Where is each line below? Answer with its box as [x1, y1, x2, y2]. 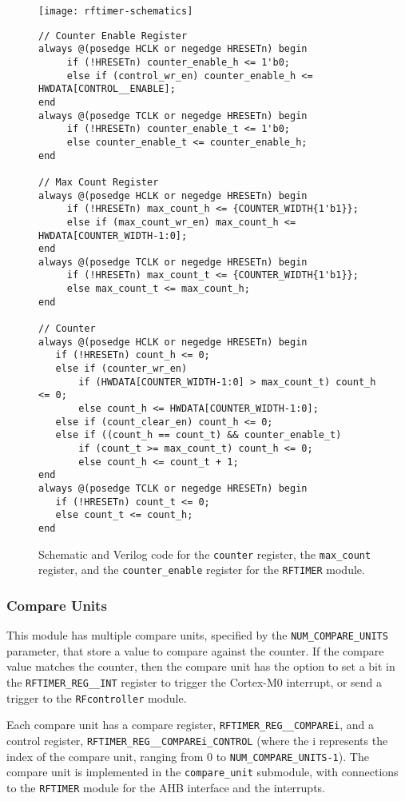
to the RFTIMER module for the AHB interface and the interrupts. [6, 779, 326, 795]
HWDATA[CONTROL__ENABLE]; [38, 83, 176, 95]
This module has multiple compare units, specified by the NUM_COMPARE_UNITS [6, 627, 388, 644]
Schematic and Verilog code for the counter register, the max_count [38, 545, 371, 562]
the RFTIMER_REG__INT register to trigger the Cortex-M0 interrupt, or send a [6, 673, 383, 690]
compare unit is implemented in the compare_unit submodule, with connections [6, 763, 399, 780]
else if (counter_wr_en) [55, 363, 188, 375]
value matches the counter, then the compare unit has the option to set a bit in [6, 658, 395, 675]
